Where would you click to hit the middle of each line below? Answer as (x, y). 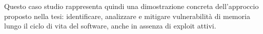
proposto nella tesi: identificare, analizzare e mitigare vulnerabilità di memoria (127, 16)
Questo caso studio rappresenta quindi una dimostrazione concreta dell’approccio (131, 6)
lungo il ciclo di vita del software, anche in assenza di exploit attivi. (110, 26)
